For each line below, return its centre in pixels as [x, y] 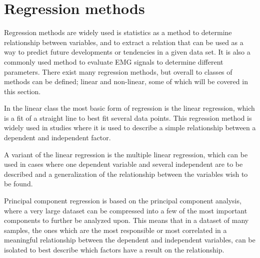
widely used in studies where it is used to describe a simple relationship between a [130, 127]
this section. [22, 91]
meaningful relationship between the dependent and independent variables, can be [130, 240]
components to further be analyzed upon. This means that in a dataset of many [126, 220]
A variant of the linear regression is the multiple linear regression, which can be [126, 154]
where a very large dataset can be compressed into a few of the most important [126, 210]
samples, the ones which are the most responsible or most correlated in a [115, 230]
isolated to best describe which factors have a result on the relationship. [114, 249]
